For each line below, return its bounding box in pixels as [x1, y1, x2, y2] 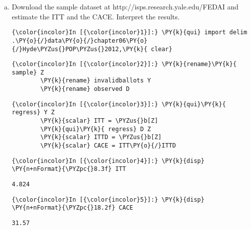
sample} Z [11, 69, 44, 76]
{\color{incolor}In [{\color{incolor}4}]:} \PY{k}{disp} [11, 157, 205, 164]
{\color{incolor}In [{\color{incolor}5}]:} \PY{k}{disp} [11, 196, 205, 203]
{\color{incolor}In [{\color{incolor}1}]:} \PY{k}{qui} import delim [11, 29, 248, 36]
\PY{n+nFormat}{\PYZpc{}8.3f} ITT [11, 165, 126, 173]
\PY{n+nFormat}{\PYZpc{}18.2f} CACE [11, 204, 133, 212]
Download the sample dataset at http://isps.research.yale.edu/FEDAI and [11, 1, 239, 11]
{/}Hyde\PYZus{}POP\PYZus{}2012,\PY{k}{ [11, 45, 147, 53]
